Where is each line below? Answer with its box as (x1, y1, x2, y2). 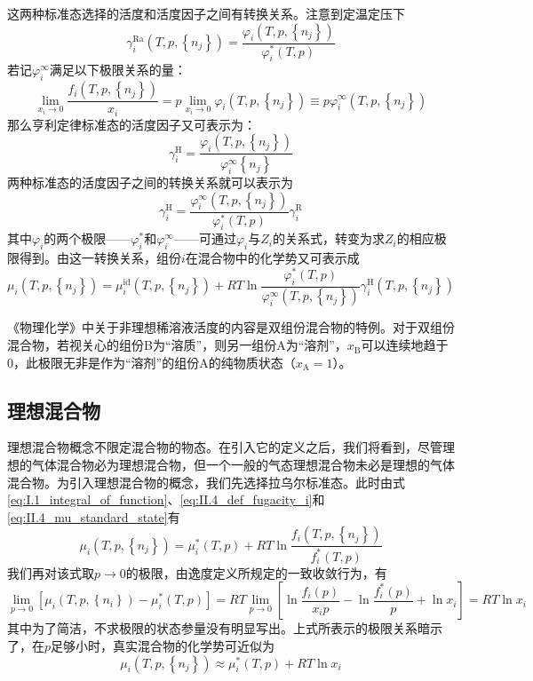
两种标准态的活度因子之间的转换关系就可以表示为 (7, 173, 293, 192)
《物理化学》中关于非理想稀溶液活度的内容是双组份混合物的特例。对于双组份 (7, 318, 455, 337)
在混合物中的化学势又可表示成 (185, 249, 360, 267)
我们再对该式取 (7, 563, 94, 582)
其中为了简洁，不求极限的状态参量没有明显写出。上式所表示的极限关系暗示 (7, 619, 442, 637)
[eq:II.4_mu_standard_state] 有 (7, 507, 180, 526)
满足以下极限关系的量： (49, 60, 187, 79)
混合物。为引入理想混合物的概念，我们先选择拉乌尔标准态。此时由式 (7, 472, 405, 491)
